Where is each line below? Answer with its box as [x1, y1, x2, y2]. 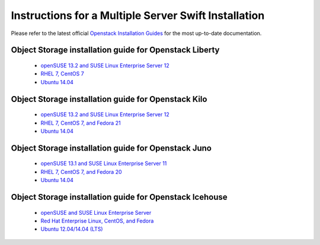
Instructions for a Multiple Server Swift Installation [11, 9, 265, 22]
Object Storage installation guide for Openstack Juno [11, 143, 212, 153]
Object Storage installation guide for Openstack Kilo [11, 94, 207, 104]
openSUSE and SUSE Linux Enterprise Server [40, 209, 152, 216]
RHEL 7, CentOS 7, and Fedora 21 [40, 119, 121, 126]
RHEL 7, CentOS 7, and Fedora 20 [40, 168, 122, 175]
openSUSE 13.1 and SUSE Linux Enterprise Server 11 [40, 160, 167, 167]
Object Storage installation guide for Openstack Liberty [11, 45, 220, 55]
